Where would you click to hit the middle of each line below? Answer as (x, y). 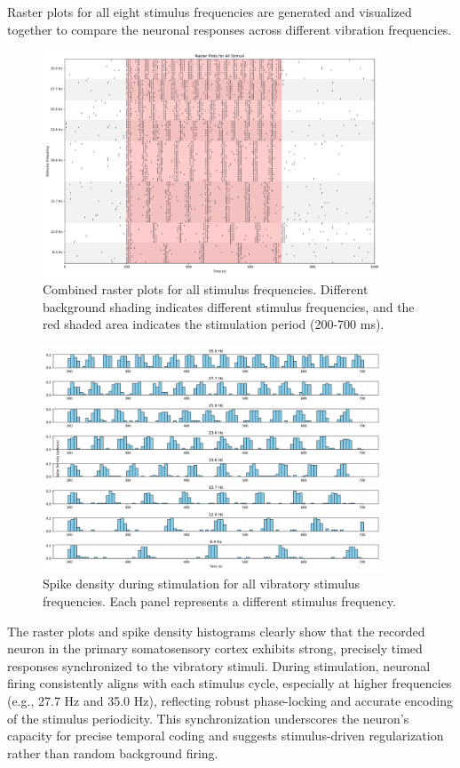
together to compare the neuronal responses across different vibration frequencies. (230, 29)
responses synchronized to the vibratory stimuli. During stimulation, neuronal (219, 665)
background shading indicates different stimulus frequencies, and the (229, 306)
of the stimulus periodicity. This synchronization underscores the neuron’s (208, 718)
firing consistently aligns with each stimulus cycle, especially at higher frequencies (230, 683)
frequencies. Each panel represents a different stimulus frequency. (219, 601)
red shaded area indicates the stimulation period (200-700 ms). (214, 324)
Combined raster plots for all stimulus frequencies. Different (206, 288)
